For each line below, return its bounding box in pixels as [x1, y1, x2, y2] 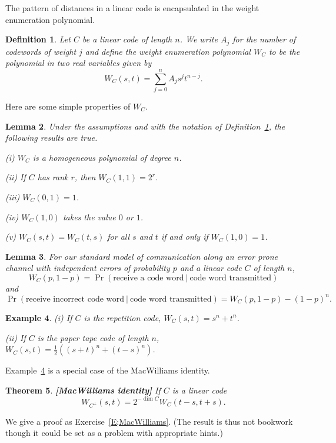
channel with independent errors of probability [5, 262, 170, 274]
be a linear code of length [82, 33, 172, 45]
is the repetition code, [84, 311, 161, 323]
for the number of [232, 33, 296, 45]
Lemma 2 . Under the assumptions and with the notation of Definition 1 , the [5, 120, 285, 132]
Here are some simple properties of [5, 100, 131, 112]
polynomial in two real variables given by [5, 57, 152, 69]
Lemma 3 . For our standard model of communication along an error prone [5, 250, 278, 262]
